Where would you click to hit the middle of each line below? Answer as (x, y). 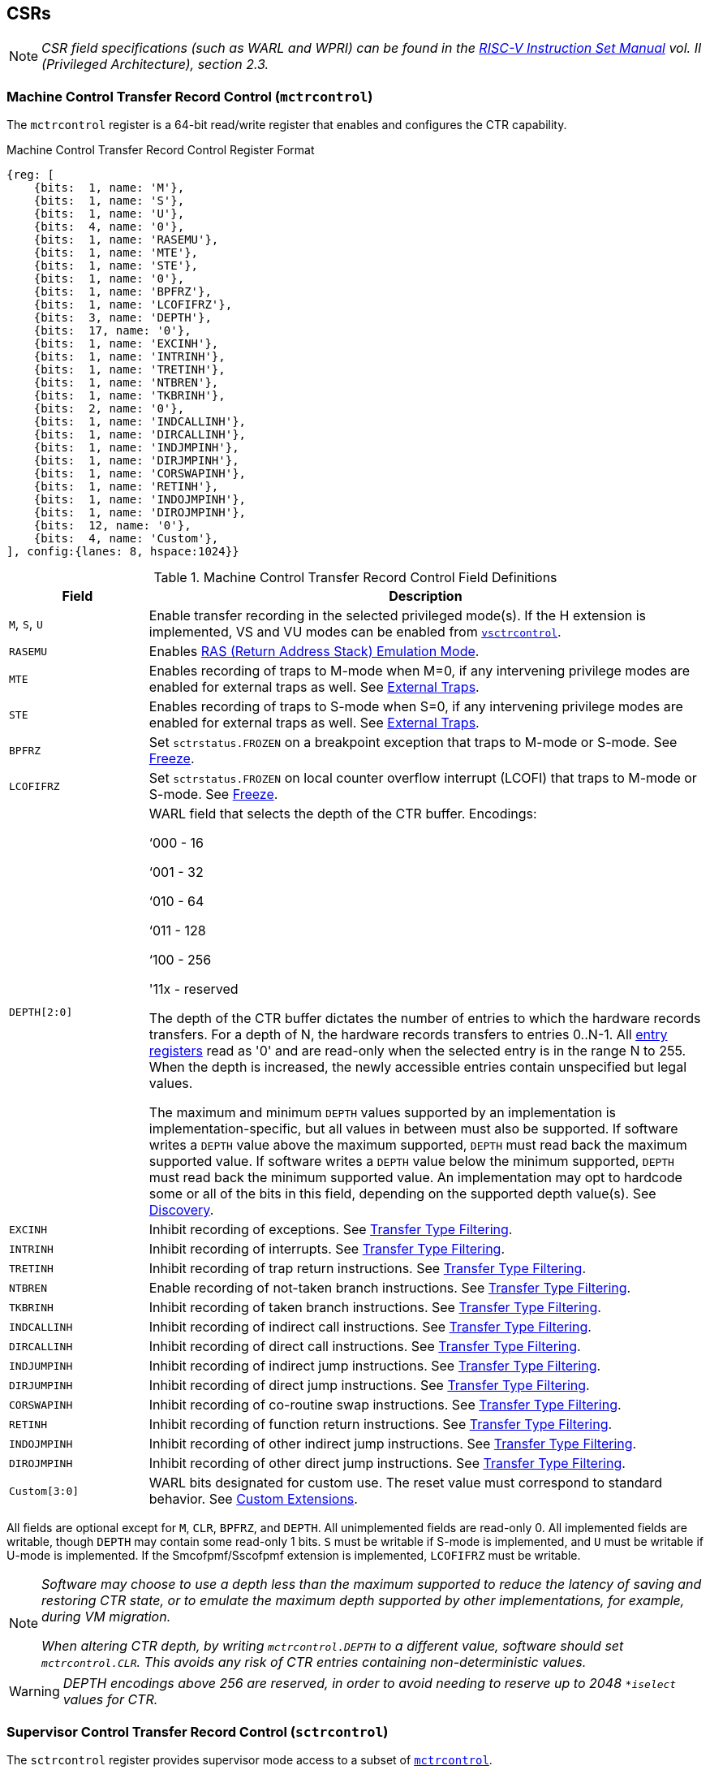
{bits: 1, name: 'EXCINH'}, (126, 344)
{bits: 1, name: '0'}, (109, 279)
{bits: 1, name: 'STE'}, (116, 266)
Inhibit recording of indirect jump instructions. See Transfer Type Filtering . (375, 1366)
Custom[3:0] (44, 1491)
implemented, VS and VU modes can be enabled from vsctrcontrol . (355, 632)
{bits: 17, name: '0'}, (112, 331)
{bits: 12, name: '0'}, (112, 526)
